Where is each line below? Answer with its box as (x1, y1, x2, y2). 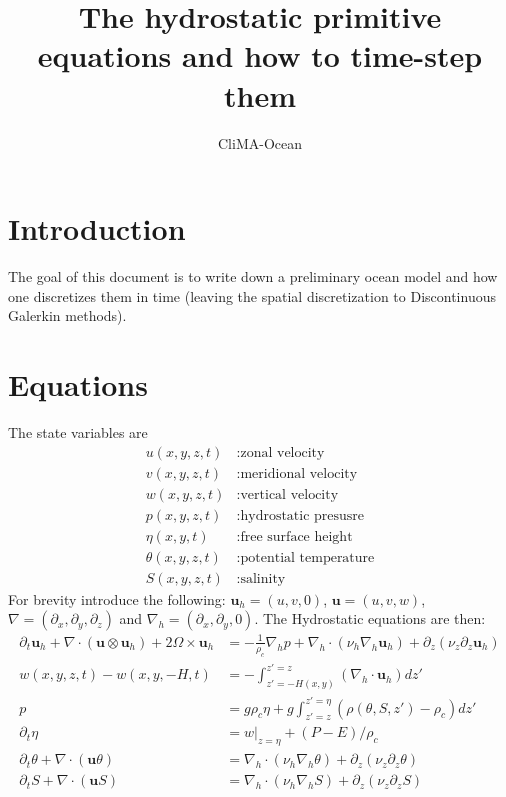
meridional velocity (240, 466, 358, 481)
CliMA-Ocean (218, 132, 302, 153)
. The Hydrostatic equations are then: (254, 608, 486, 629)
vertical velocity (240, 487, 339, 502)
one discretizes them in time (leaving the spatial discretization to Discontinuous (8, 285, 496, 306)
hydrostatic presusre (240, 508, 365, 523)
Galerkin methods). (8, 305, 127, 326)
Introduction (8, 208, 186, 249)
